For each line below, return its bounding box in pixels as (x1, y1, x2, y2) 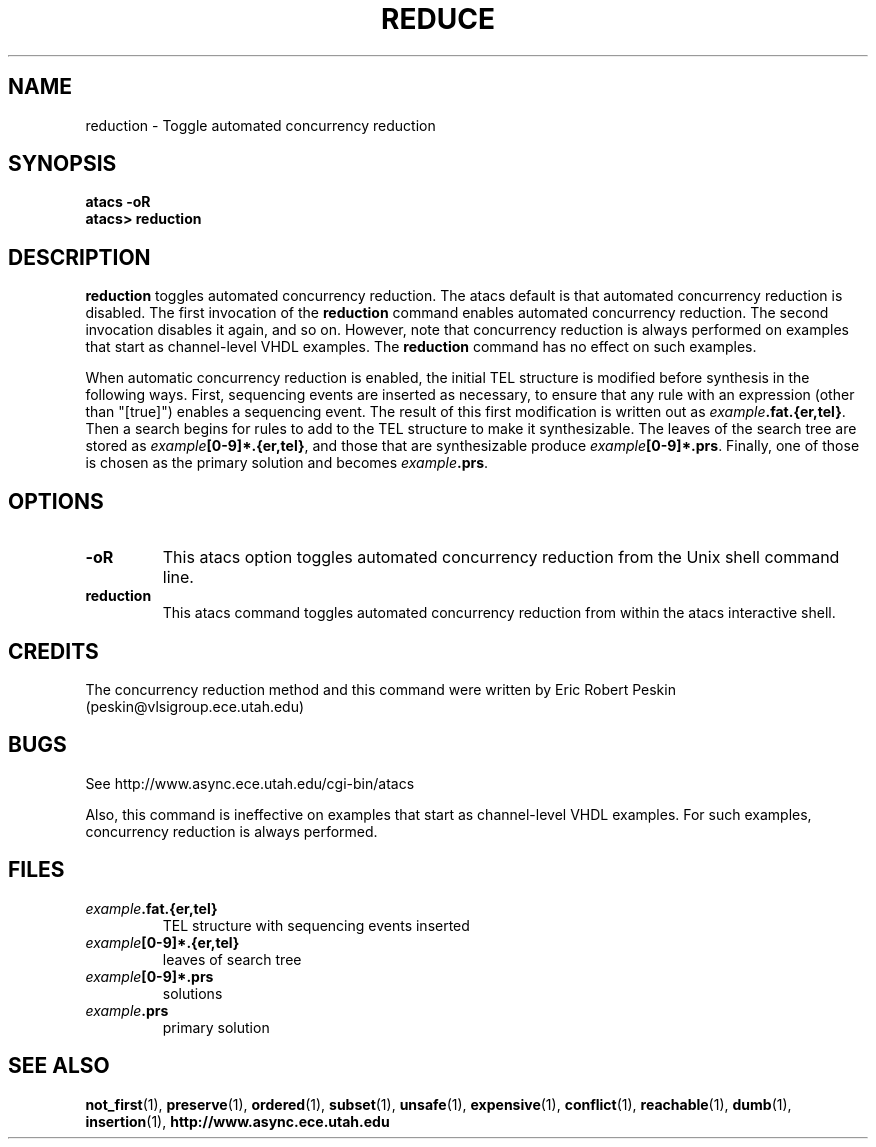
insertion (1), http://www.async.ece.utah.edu (85, 1112, 390, 1130)
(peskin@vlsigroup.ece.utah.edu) (85, 697, 305, 715)
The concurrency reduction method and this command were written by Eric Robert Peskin (85, 680, 676, 698)
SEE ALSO (8, 1053, 110, 1079)
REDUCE (381, 2, 495, 36)
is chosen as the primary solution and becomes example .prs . (85, 454, 489, 472)
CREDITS (8, 638, 99, 664)
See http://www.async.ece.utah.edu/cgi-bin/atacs (85, 774, 415, 792)
